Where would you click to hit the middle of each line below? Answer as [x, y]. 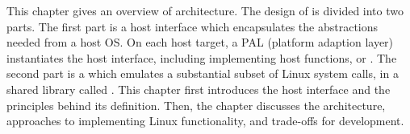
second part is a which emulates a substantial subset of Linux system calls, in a [203, 73]
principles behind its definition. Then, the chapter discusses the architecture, [196, 105]
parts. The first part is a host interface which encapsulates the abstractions [192, 26]
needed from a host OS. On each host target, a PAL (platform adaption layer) [200, 42]
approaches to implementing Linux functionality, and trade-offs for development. [205, 121]
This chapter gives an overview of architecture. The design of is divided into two [205, 10]
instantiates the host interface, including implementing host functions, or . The [202, 57]
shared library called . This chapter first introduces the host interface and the [199, 89]
